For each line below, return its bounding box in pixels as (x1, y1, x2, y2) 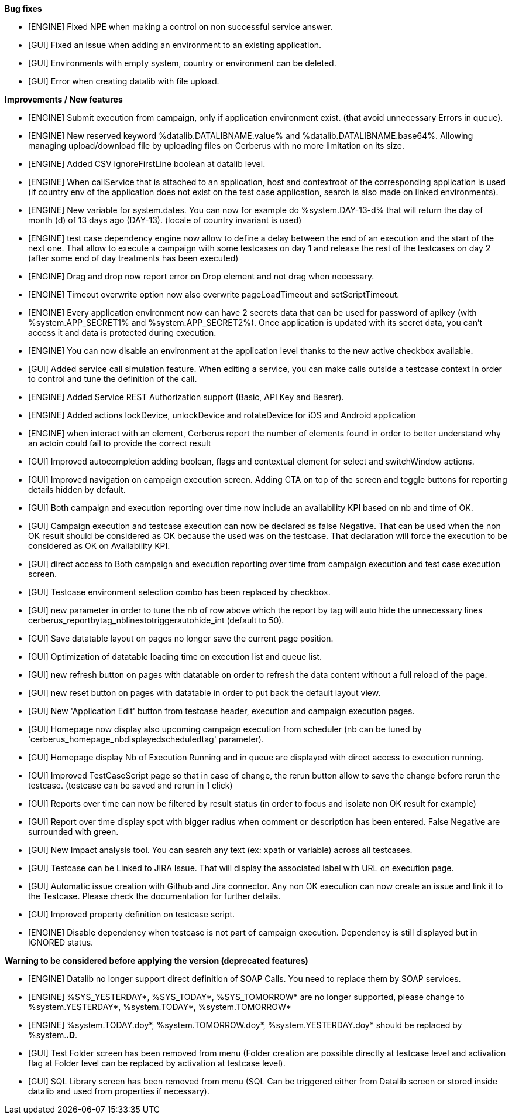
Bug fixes (5, 4, 42, 13)
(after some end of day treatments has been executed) (28, 253, 239, 263)
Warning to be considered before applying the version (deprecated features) (5, 956, 308, 966)
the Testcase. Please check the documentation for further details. (28, 891, 281, 901)
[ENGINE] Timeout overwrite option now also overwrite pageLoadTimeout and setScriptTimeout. (28, 289, 400, 299)
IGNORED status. (28, 937, 94, 947)
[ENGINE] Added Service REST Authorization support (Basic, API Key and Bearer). (28, 392, 344, 402)
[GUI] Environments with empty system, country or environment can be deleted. (28, 58, 336, 68)
